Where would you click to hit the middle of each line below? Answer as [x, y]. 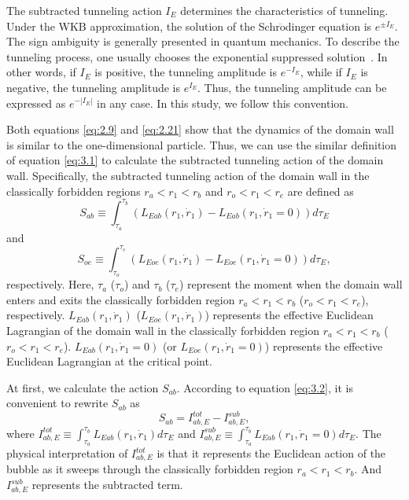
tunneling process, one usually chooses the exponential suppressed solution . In [197, 56]
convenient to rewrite [57, 403]
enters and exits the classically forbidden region [121, 299]
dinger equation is [328, 26]
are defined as [321, 191]
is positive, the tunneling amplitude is [186, 72]
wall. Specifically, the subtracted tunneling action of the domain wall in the [188, 175]
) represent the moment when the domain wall [291, 284]
